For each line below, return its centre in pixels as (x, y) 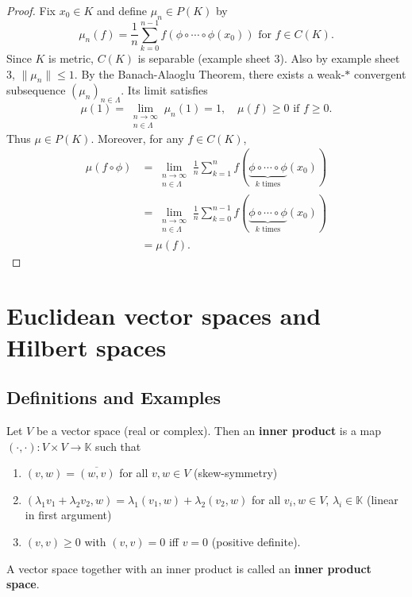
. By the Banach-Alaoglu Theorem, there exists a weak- (210, 73)
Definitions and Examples (114, 397)
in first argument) (68, 515)
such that (118, 446)
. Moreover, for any (137, 138)
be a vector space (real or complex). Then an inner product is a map (209, 431)
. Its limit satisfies (164, 90)
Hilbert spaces (87, 347)
